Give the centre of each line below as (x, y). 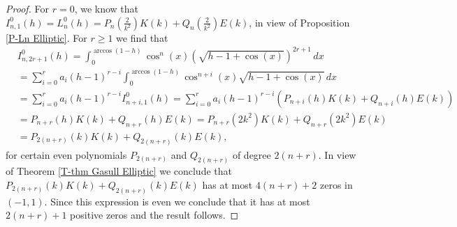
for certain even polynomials (66, 154)
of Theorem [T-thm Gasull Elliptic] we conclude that (119, 171)
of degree (252, 154)
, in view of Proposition (299, 22)
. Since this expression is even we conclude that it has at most (177, 201)
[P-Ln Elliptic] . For (46, 37)
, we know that (107, 8)
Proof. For (28, 8)
